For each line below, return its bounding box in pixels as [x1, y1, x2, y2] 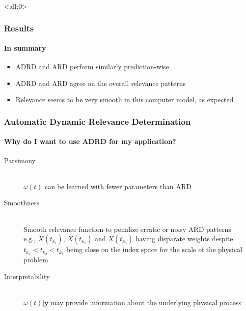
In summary [4, 43, 46, 53]
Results [4, 22, 34, 34]
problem [24, 254, 48, 265]
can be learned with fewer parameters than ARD [44, 181, 191, 191]
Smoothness [4, 198, 40, 208]
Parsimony [4, 155, 36, 165]
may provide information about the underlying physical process [51, 297, 242, 307]
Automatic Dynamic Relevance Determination [4, 115, 191, 127]
